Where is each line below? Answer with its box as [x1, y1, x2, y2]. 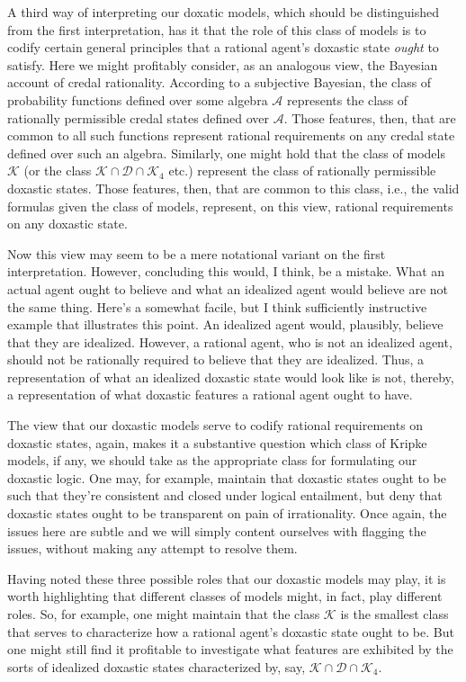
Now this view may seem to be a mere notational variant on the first [7, 244, 386, 263]
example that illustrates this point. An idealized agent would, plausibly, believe [7, 315, 444, 334]
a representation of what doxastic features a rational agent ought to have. [7, 385, 413, 404]
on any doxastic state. [7, 214, 128, 233]
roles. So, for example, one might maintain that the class [7, 605, 320, 623]
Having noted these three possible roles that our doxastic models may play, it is [7, 569, 446, 588]
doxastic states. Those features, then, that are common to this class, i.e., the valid [7, 178, 460, 197]
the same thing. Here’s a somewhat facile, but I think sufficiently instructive [7, 297, 427, 316]
